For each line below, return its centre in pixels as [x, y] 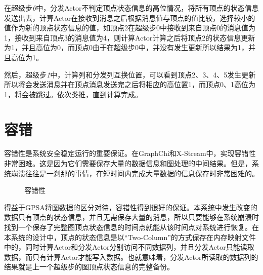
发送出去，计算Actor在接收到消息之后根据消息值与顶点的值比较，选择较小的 [130, 17]
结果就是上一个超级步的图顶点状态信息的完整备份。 [89, 267]
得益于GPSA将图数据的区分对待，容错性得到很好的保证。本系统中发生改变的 [131, 207]
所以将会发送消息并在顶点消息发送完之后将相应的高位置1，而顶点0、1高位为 [130, 84]
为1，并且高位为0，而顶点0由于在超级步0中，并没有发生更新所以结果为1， [126, 47]
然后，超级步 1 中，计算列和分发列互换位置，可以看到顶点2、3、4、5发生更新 [130, 74]
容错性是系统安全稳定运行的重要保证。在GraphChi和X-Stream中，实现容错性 [130, 153]
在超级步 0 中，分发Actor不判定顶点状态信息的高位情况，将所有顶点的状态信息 [131, 8]
